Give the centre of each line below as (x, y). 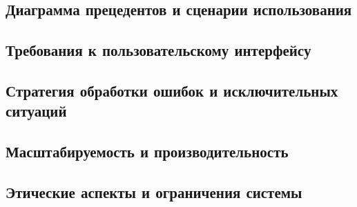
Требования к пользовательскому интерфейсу (158, 50)
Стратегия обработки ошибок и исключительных (172, 90)
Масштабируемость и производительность (147, 151)
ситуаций (36, 111)
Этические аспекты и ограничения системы (154, 191)
